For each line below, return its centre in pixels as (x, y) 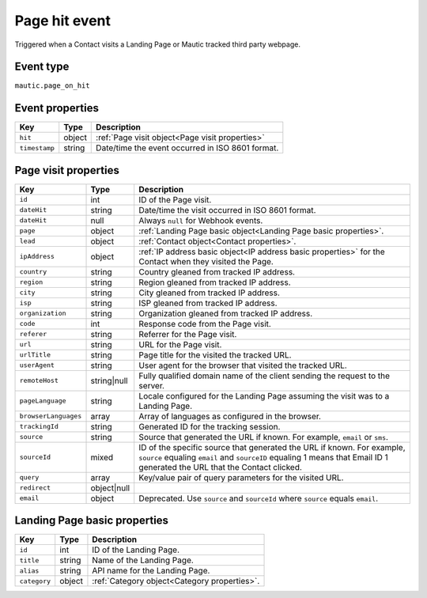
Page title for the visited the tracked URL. (215, 354)
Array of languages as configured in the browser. (230, 416)
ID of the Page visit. (175, 199)
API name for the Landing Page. (151, 571)
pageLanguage (43, 401)
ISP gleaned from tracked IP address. (208, 303)
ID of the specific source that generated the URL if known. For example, (272, 447)
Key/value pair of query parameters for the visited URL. (241, 477)
